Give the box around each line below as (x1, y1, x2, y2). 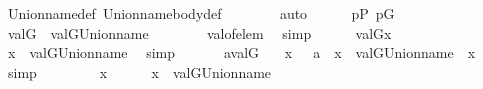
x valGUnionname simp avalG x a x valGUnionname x (7, 42, 476, 63)
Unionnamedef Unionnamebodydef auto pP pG (7, 3, 395, 23)
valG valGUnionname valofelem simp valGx (7, 22, 392, 43)
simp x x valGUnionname (7, 61, 272, 82)
